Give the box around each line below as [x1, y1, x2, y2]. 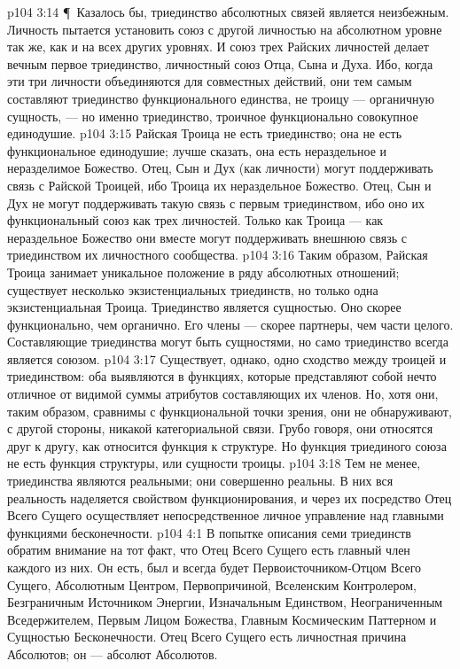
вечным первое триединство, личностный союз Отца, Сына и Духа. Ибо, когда [7, 54, 433, 73]
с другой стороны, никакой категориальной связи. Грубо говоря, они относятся [7, 419, 433, 438]
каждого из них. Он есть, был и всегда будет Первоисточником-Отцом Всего [7, 558, 422, 576]
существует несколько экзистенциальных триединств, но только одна [7, 280, 378, 299]
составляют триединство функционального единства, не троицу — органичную [7, 89, 434, 107]
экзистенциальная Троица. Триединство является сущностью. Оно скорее [7, 298, 402, 316]
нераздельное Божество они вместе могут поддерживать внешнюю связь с [7, 228, 407, 246]
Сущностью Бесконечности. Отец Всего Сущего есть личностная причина [7, 627, 407, 646]
